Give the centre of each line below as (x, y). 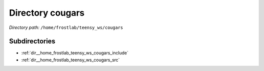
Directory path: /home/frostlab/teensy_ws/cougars (66, 27)
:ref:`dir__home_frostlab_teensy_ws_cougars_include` (75, 53)
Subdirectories (32, 41)
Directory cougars (47, 13)
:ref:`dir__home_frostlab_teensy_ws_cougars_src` (70, 60)
